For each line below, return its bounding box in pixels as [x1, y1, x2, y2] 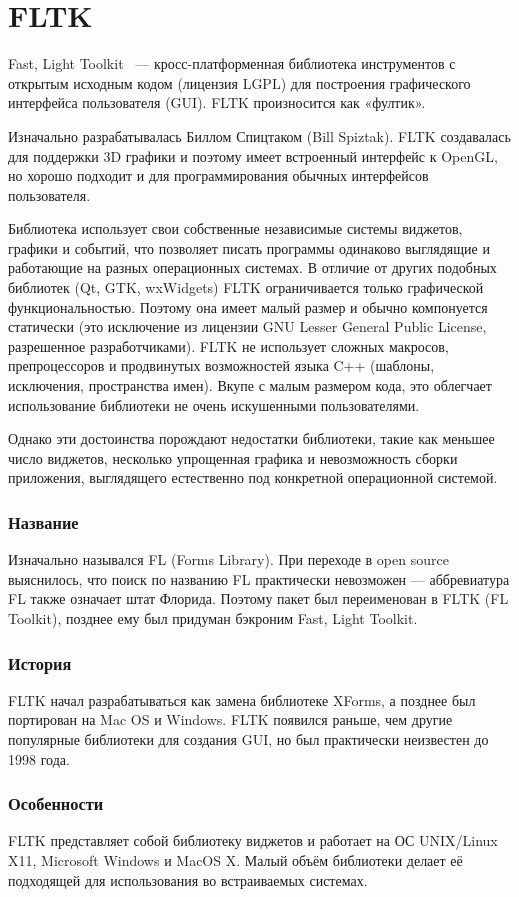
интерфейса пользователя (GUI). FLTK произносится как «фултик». [8, 92, 426, 113]
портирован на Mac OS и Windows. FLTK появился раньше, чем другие [8, 709, 453, 730]
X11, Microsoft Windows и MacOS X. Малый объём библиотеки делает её [8, 850, 463, 870]
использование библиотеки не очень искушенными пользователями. [8, 394, 420, 415]
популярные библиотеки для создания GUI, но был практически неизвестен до [8, 729, 489, 749]
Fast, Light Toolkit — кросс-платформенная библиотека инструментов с [8, 53, 456, 74]
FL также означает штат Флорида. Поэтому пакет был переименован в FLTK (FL [8, 588, 509, 609]
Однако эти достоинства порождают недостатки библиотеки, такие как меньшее [8, 428, 495, 449]
